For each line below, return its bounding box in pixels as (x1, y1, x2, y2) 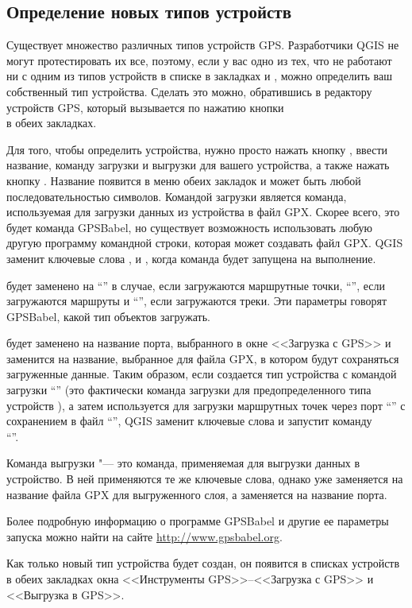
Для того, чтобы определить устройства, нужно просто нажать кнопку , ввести (6, 141, 388, 157)
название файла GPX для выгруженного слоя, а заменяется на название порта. (6, 486, 387, 502)
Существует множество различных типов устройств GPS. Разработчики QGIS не (6, 37, 399, 53)
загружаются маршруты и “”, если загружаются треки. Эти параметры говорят (6, 292, 387, 309)
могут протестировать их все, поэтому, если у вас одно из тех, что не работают (6, 52, 392, 68)
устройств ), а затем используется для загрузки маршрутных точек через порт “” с (6, 397, 406, 413)
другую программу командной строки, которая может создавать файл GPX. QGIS (6, 234, 403, 251)
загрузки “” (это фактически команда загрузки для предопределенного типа (6, 381, 372, 398)
